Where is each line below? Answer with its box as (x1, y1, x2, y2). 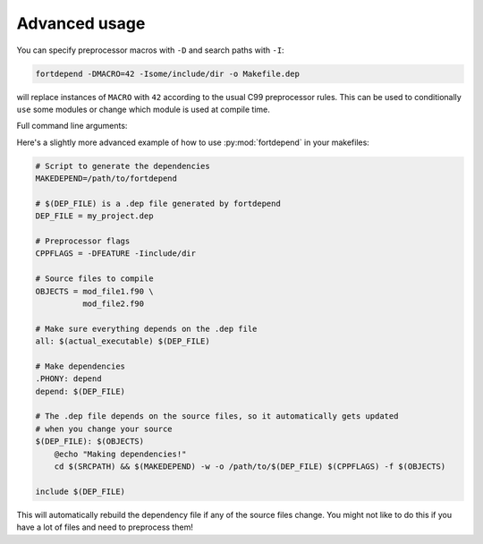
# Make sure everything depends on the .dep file (35, 323, 258, 334)
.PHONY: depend (35, 374, 102, 384)
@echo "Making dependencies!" (54, 448, 187, 459)
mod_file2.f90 (81, 298, 145, 309)
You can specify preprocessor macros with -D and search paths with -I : (16, 45, 285, 55)
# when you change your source (35, 423, 174, 434)
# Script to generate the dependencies (35, 161, 210, 171)
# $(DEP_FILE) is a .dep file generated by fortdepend (35, 198, 281, 208)
